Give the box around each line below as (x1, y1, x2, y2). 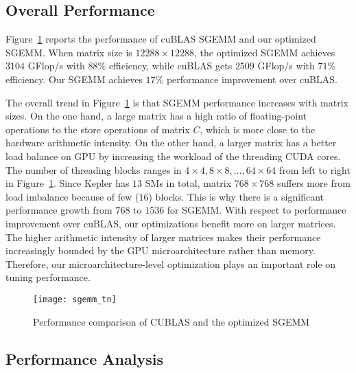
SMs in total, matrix (145, 176, 232, 190)
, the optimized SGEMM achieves (194, 45, 335, 59)
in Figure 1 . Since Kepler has (5, 176, 130, 190)
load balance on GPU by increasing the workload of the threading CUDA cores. (5, 148, 341, 163)
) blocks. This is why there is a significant (148, 189, 324, 203)
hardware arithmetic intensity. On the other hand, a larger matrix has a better (5, 135, 337, 150)
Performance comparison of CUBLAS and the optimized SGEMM (33, 314, 310, 328)
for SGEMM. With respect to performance (167, 203, 346, 217)
